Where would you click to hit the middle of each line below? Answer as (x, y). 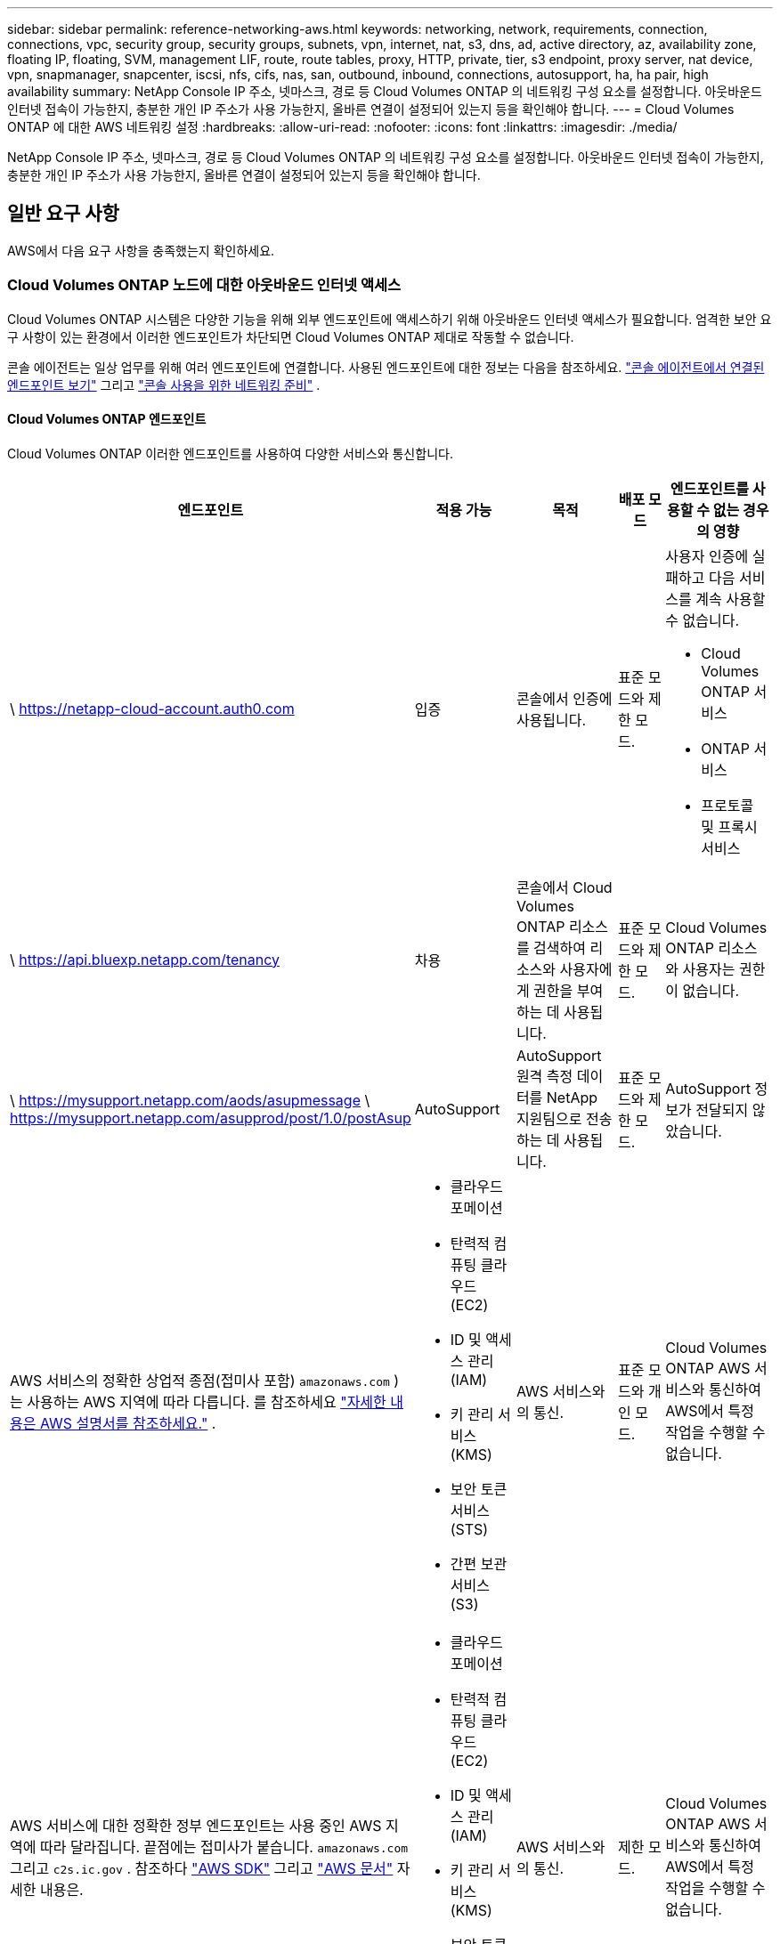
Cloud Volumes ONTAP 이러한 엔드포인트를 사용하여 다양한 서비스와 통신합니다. (230, 453)
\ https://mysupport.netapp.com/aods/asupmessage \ (190, 1100)
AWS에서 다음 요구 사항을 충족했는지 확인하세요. (141, 250)
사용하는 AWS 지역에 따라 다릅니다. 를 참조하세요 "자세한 (207, 1401)
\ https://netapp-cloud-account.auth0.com (152, 708)
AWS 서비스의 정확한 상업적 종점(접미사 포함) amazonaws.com (200, 1380)
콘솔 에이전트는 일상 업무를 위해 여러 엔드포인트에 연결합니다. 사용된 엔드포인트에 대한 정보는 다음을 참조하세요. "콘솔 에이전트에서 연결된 (386, 367)
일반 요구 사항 (63, 214)
